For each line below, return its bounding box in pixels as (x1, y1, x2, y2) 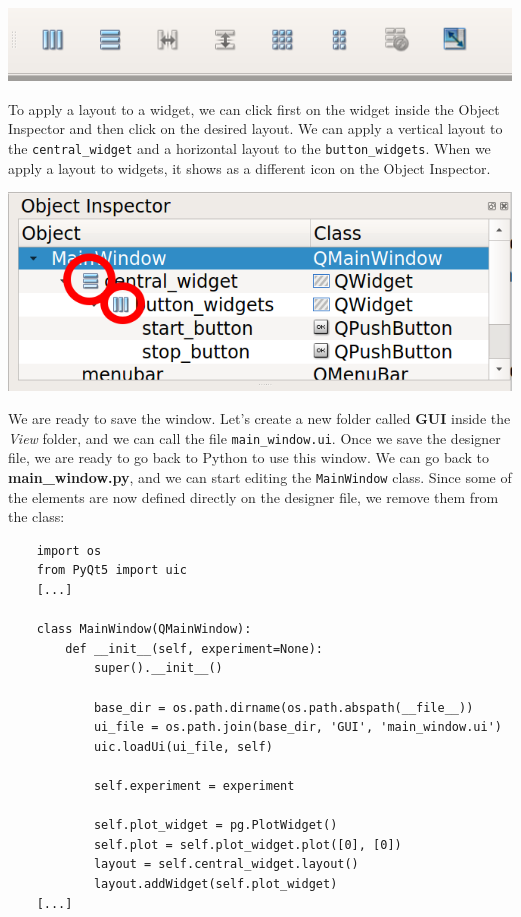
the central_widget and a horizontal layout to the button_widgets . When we (8, 138, 491, 159)
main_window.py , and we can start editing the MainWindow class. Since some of (8, 467, 512, 487)
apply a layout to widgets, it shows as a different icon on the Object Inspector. (8, 157, 491, 178)
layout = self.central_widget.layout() (93, 857, 359, 872)
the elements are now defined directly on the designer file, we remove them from (8, 486, 499, 507)
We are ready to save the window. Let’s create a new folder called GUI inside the (8, 408, 511, 429)
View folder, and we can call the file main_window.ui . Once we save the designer (8, 427, 501, 448)
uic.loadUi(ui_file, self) (93, 739, 273, 754)
